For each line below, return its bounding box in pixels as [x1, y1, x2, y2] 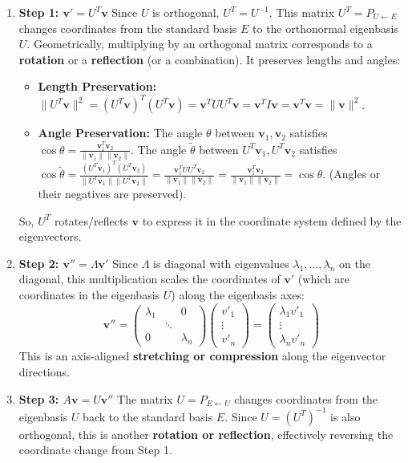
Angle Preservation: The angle [38, 124, 203, 141]
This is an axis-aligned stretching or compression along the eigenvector [18, 347, 386, 364]
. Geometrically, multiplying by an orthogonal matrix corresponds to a [26, 35, 373, 52]
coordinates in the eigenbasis [18, 286, 160, 303]
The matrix [117, 390, 173, 407]
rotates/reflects [54, 212, 128, 229]
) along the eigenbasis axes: [171, 286, 305, 303]
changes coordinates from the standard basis [18, 19, 237, 36]
